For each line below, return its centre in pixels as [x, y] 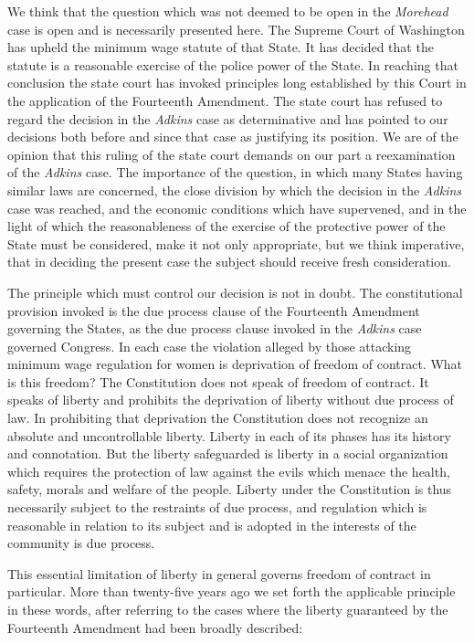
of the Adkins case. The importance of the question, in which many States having [235, 172]
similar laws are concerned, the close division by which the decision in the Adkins [235, 190]
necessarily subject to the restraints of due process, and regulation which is [217, 507]
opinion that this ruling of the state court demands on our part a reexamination [232, 154]
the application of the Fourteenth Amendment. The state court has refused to [225, 100]
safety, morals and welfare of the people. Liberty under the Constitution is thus [230, 489]
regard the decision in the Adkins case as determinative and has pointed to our [228, 118]
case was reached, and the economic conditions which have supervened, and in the [237, 208]
